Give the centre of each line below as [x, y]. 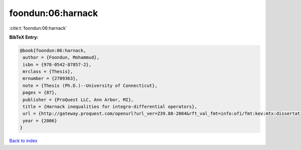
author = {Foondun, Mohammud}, [61, 57]
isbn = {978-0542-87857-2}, [57, 64]
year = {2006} [40, 121]
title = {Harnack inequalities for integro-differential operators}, [110, 107]
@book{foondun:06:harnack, [53, 50]
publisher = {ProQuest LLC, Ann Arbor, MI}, [78, 100]
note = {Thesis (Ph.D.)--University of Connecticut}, [90, 86]
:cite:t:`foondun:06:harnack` [38, 28]
